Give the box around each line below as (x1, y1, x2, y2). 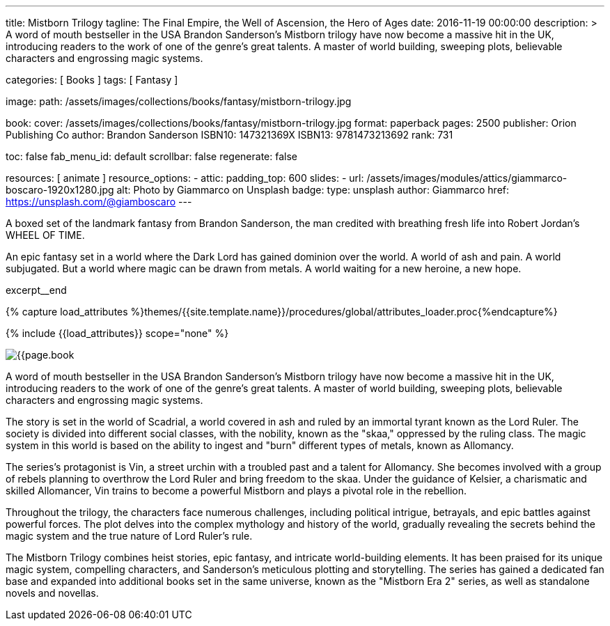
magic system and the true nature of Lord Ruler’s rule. (6, 530, 253, 542)
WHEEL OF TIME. (6, 229, 85, 241)
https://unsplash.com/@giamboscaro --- (6, 196, 192, 208)
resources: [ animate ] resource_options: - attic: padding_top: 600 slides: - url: (6, 172, 364, 184)
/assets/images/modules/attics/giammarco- (366, 172, 568, 184)
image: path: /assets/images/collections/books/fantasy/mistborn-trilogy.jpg (6, 95, 352, 107)
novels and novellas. (6, 587, 99, 599)
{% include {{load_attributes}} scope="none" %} (6, 327, 229, 339)
